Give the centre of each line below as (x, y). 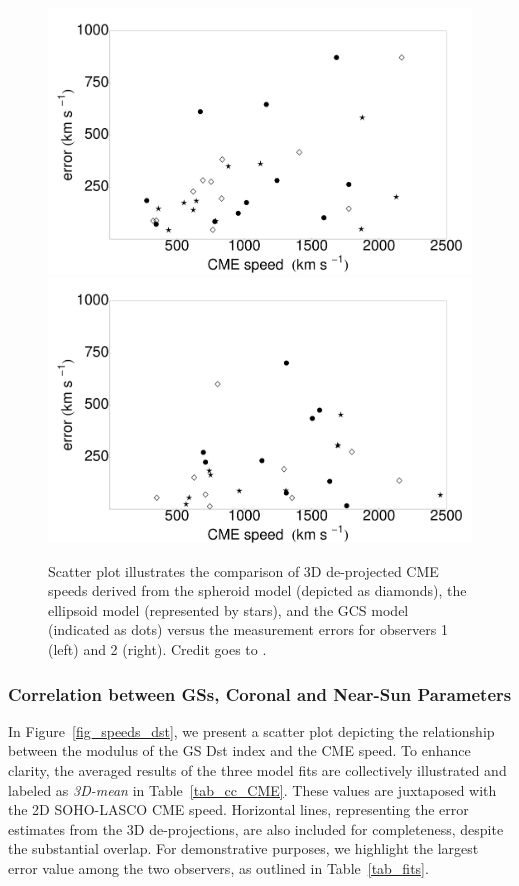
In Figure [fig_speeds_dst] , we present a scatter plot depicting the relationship (251, 730)
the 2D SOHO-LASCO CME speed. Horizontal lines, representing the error (238, 809)
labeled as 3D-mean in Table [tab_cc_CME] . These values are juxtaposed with (252, 789)
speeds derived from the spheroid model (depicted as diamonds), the (257, 590)
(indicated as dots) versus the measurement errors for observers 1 (248, 629)
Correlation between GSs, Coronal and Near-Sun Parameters (260, 693)
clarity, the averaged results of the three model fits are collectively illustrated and (257, 770)
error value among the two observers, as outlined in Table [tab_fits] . (218, 868)
